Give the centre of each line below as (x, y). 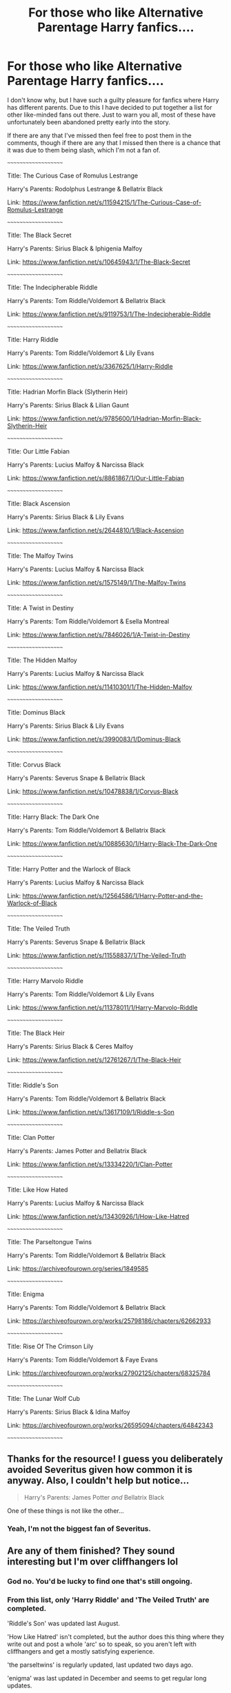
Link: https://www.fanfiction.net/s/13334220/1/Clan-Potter (90, 1164)
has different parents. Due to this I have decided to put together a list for (110, 107)
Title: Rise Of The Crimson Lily (50, 1346)
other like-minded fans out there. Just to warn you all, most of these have (111, 115)
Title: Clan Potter (31, 1137)
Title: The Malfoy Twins (40, 555)
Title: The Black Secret (39, 235)
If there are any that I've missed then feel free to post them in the (99, 135)
